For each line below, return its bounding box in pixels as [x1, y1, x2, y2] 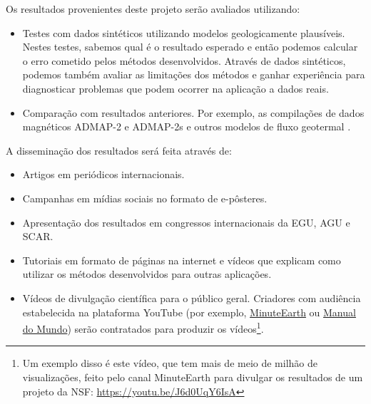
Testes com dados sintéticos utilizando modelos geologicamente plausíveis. [22, 25, 345, 40]
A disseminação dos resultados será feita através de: [6, 143, 232, 157]
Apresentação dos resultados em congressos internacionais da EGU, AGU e [22, 214, 350, 229]
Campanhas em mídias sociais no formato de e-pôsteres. [22, 190, 268, 205]
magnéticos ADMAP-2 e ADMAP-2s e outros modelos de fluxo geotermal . [22, 119, 351, 134]
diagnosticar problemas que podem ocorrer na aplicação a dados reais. [22, 81, 329, 95]
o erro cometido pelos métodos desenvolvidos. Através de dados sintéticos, [22, 53, 346, 68]
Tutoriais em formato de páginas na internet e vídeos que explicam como [22, 252, 341, 267]
